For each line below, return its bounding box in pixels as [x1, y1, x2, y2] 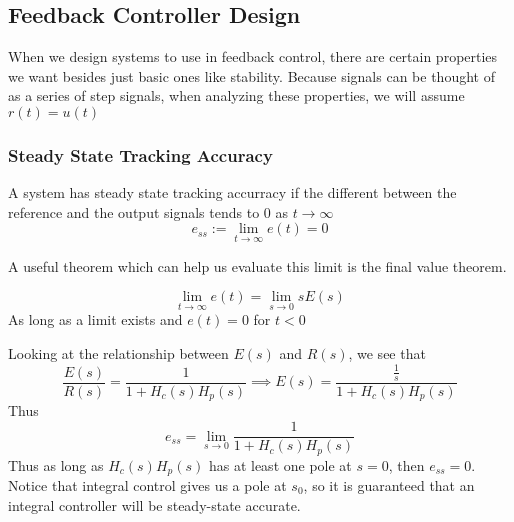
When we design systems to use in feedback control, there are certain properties [8, 46, 498, 67]
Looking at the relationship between [8, 343, 229, 364]
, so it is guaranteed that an [303, 475, 475, 495]
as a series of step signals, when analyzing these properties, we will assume [8, 85, 465, 106]
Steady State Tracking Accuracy [8, 142, 273, 167]
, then [388, 454, 425, 475]
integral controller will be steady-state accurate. [8, 494, 301, 515]
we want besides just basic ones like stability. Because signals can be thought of [8, 65, 495, 86]
